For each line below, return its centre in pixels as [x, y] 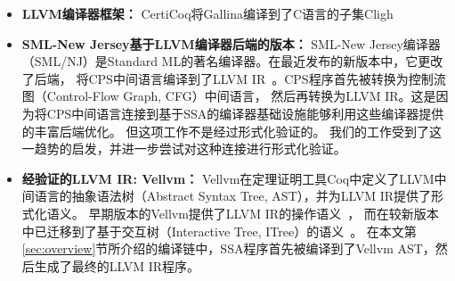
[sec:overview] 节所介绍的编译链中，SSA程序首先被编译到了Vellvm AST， [228, 248]
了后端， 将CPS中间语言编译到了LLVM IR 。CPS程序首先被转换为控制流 [234, 78]
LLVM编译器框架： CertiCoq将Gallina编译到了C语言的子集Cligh [207, 13]
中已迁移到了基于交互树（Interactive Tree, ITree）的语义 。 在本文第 [219, 231]
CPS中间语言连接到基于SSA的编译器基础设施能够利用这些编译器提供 [245, 113]
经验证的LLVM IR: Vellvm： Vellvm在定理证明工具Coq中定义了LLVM [228, 178]
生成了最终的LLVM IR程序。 [117, 265]
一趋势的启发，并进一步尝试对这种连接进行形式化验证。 [184, 149]
